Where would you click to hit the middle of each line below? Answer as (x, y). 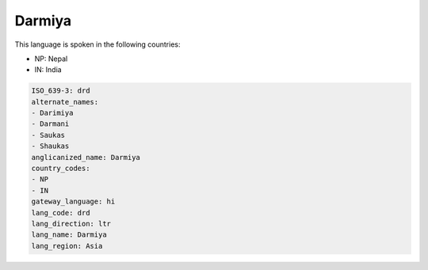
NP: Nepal (51, 59)
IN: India (48, 70)
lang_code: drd (61, 213)
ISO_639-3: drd (61, 91)
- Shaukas (50, 146)
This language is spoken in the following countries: (97, 44)
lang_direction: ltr (71, 224)
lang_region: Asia (67, 246)
